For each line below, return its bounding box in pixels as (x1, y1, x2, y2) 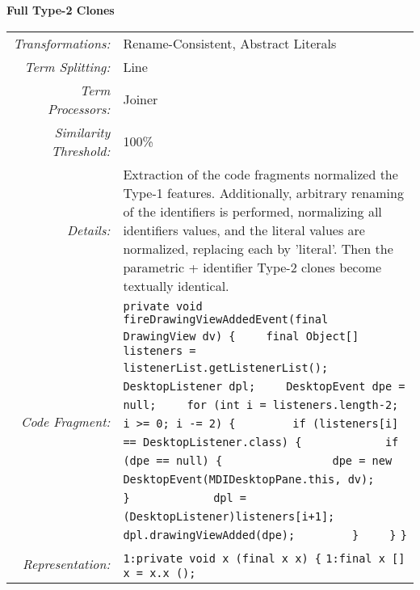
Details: (67, 220, 111, 239)
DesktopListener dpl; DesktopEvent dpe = (123, 379, 405, 393)
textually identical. (123, 276, 229, 295)
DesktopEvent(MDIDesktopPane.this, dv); (123, 472, 375, 486)
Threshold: (51, 141, 111, 160)
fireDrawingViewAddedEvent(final (123, 312, 329, 326)
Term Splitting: (24, 57, 111, 76)
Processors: (47, 99, 111, 118)
